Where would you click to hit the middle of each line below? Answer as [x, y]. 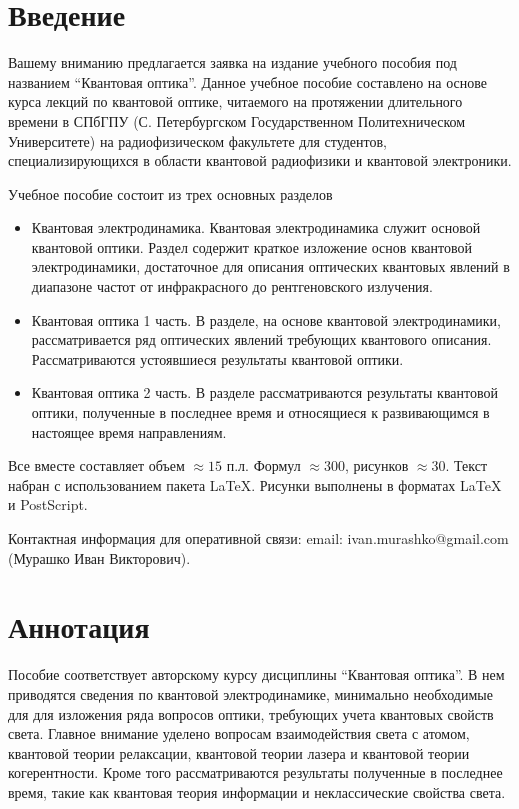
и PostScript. [48, 504]
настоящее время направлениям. [129, 431]
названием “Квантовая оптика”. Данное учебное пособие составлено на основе [247, 81]
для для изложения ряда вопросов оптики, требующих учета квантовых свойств [251, 713]
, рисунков [376, 465]
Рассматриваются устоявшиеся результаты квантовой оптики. [217, 358]
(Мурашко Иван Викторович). [99, 557]
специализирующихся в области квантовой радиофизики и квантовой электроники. [260, 160]
